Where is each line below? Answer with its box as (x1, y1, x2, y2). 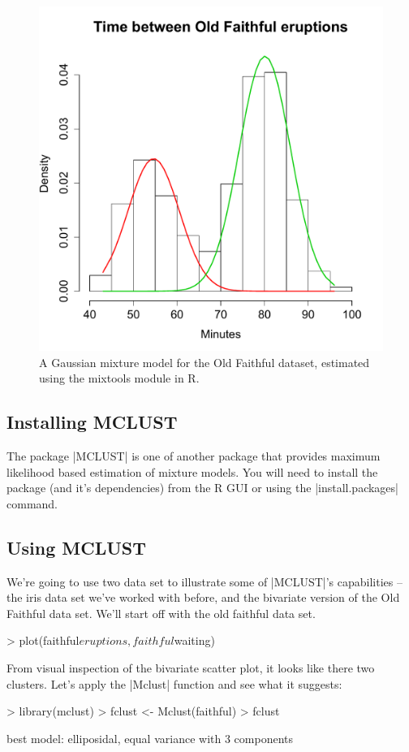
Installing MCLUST (6, 409, 178, 434)
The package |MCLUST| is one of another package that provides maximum (6, 447, 381, 464)
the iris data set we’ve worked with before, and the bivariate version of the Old (6, 589, 400, 606)
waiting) (174, 632, 215, 649)
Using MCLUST (6, 534, 147, 560)
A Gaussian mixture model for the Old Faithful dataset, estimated (39, 353, 370, 370)
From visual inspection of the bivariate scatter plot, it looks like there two (6, 659, 375, 676)
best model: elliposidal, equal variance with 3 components (6, 729, 293, 746)
